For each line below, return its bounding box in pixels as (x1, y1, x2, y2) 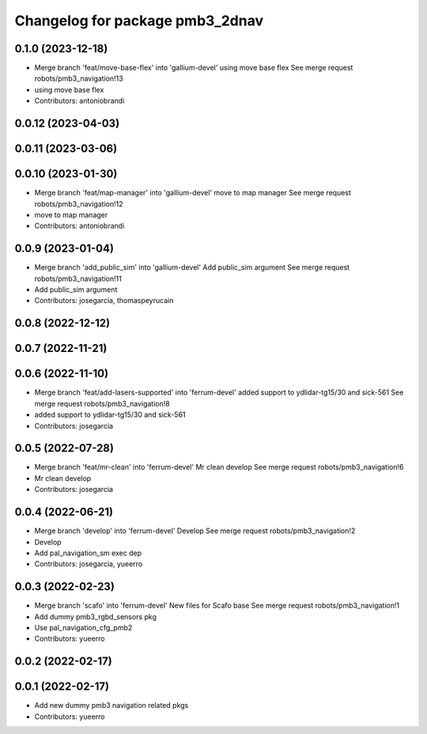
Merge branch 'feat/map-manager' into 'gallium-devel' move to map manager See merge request (34, 188, 352, 198)
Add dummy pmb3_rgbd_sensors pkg (34, 611, 157, 621)
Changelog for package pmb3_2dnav (14, 12, 264, 29)
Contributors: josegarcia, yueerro (34, 559, 143, 569)
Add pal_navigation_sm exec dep (34, 548, 142, 558)
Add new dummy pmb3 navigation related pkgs (34, 701, 189, 710)
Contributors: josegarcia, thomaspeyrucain (34, 296, 174, 305)
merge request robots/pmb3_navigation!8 (34, 399, 170, 408)
